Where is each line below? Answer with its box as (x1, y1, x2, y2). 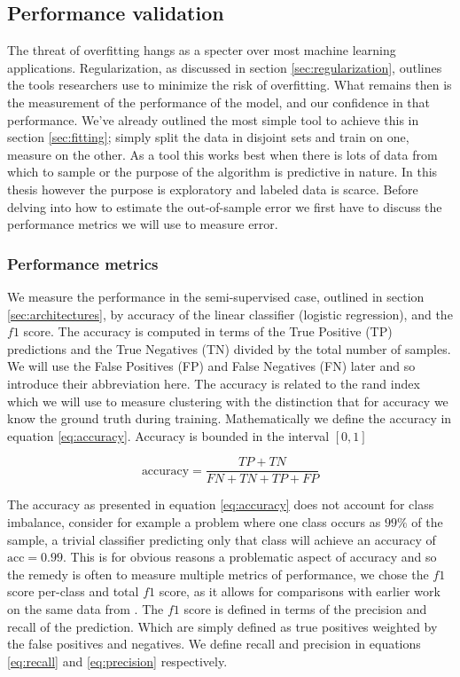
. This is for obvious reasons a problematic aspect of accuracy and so (63, 547, 437, 566)
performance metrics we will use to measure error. (7, 215, 278, 233)
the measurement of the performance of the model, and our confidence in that (7, 92, 431, 111)
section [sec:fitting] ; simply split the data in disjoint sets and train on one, (7, 128, 409, 146)
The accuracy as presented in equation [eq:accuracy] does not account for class (7, 495, 434, 514)
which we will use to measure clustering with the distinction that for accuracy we (7, 391, 448, 410)
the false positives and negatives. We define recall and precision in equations (7, 634, 421, 653)
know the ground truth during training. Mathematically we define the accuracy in (7, 409, 452, 428)
